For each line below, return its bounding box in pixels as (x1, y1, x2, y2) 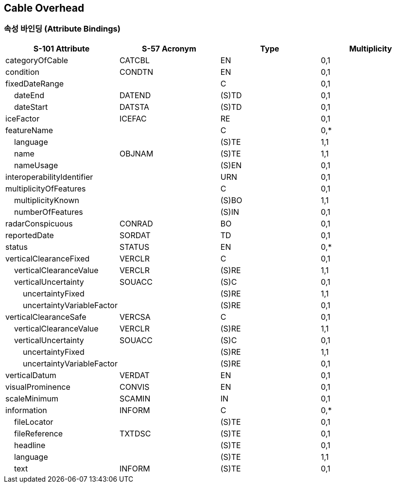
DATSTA (119, 102, 150, 112)
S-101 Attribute (33, 43, 90, 53)
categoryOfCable (5, 55, 69, 65)
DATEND (119, 90, 151, 100)
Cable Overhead (4, 2, 85, 14)
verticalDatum (5, 370, 56, 380)
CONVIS (119, 382, 150, 392)
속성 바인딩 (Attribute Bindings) (4, 24, 121, 34)
